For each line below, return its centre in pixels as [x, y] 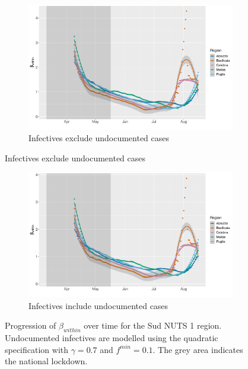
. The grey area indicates [198, 349]
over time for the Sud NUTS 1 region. [153, 325]
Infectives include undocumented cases [98, 305]
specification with [37, 349]
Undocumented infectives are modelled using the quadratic [112, 338]
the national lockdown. [46, 361]
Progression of [31, 325]
